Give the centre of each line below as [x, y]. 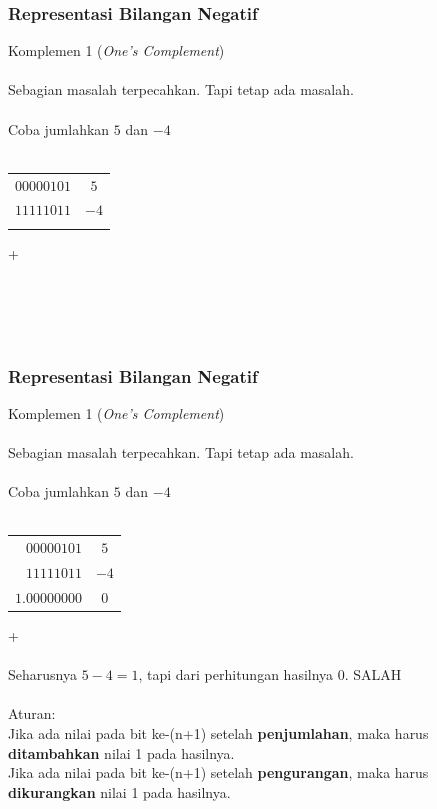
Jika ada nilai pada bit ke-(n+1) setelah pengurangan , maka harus [218, 772]
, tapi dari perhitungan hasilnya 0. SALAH [270, 674]
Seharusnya [42, 674]
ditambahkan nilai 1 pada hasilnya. [121, 752]
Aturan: [32, 713]
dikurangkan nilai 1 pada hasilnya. [119, 791]
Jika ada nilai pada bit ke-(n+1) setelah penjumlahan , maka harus [218, 732]
